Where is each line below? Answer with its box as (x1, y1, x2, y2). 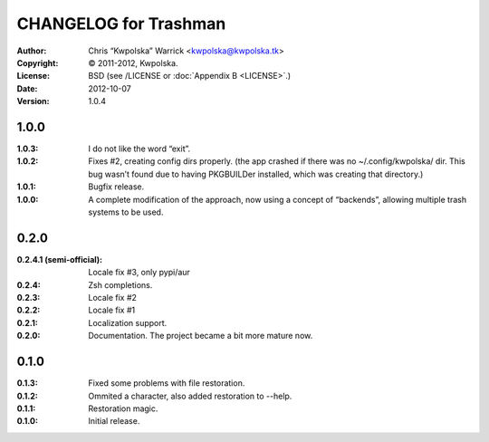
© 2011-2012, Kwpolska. (88, 57, 178, 68)
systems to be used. (88, 207, 164, 217)
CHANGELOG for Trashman (16, 14, 226, 34)
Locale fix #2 (88, 293, 138, 303)
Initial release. (88, 416, 140, 427)
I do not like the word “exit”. (88, 143, 191, 154)
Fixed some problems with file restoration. (88, 378, 245, 389)
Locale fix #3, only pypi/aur (88, 267, 190, 278)
